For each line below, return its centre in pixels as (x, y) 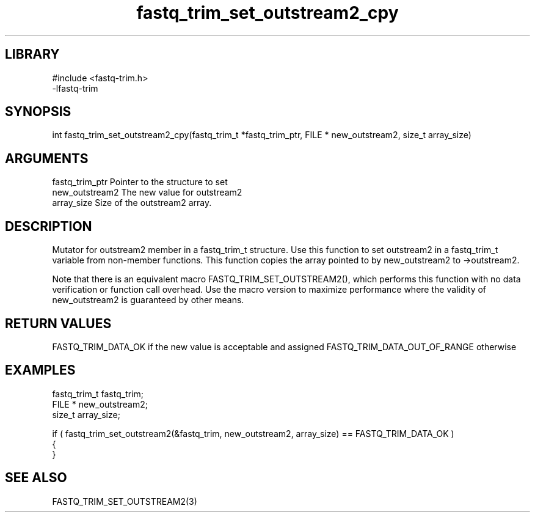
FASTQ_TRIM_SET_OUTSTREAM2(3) (125, 501)
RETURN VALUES (58, 323)
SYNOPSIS (38, 112)
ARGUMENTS (47, 158)
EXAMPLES (40, 370)
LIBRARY (32, 54)
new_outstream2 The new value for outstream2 (147, 193)
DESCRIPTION (49, 226)
